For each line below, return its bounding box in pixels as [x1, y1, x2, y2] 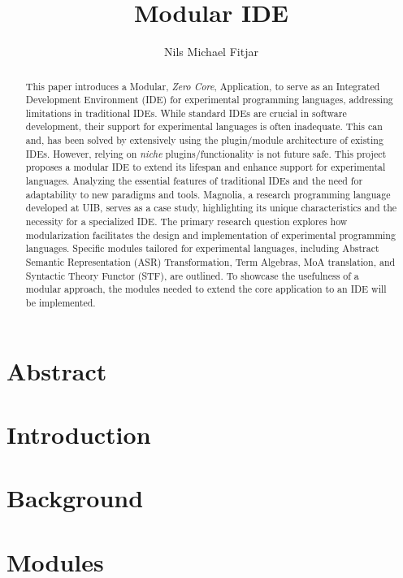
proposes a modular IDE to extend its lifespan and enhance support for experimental [25, 160, 386, 174]
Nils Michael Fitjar [164, 43, 258, 60]
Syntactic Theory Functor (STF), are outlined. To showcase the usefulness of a [25, 268, 359, 282]
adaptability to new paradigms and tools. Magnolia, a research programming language [25, 187, 391, 201]
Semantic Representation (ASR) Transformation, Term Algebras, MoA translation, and [25, 255, 396, 269]
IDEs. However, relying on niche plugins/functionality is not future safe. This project [25, 146, 387, 160]
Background [6, 481, 144, 515]
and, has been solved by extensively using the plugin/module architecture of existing [25, 133, 383, 147]
